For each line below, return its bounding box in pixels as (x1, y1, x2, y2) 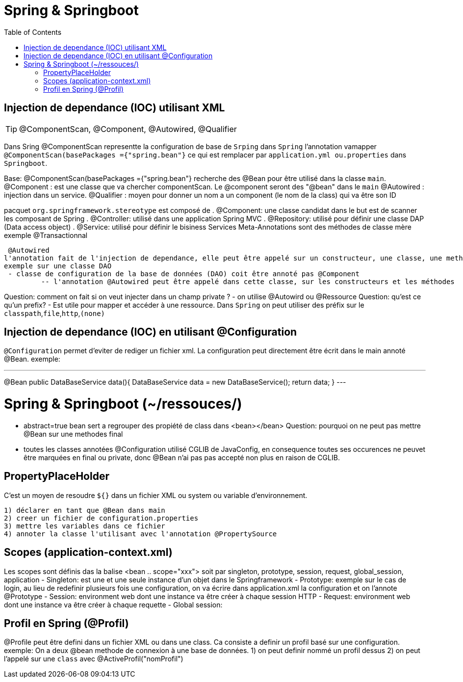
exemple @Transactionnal (4, 231, 88, 239)
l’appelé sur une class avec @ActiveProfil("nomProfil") (4, 655, 183, 663)
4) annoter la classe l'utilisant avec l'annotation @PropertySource (4, 529, 277, 538)
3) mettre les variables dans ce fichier (4, 522, 165, 530)
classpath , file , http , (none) (4, 309, 105, 317)
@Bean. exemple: (4, 355, 60, 364)
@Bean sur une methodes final (24, 429, 123, 438)
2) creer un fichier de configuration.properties (4, 514, 199, 522)
